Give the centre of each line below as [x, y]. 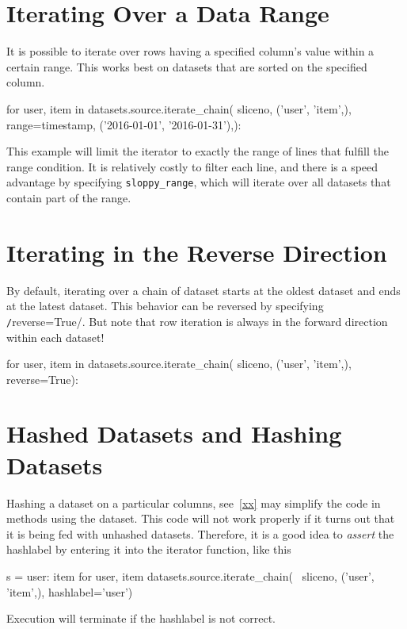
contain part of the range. [69, 197]
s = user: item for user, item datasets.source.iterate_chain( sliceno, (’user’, [190, 575]
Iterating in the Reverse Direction [197, 252]
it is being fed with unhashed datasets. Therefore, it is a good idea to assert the [200, 533]
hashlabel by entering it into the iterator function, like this [149, 549]
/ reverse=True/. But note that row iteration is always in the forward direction [197, 321]
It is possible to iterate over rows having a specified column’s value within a [190, 51]
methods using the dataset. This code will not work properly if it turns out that [201, 518]
